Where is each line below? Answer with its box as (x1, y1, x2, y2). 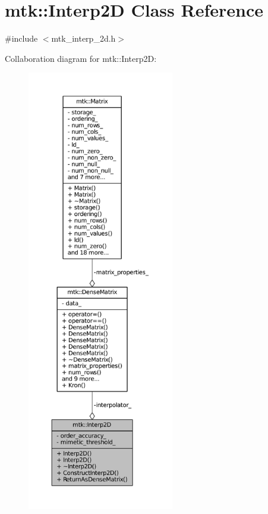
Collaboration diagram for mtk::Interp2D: (5, 52, 157, 64)
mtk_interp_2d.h (51, 32, 116, 45)
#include (5, 32, 38, 45)
